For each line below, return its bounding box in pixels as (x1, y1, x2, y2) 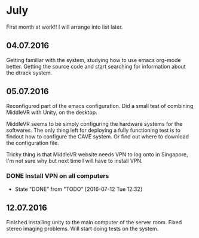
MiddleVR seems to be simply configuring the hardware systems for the (6, 120, 183, 127)
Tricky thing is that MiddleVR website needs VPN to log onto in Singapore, (6, 150, 188, 158)
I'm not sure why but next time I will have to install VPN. (6, 157, 143, 164)
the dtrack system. (6, 69, 53, 76)
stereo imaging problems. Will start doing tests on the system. (6, 225, 159, 232)
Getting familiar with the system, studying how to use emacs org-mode (6, 56, 181, 63)
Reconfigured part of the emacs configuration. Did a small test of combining (6, 102, 194, 109)
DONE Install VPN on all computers (6, 172, 109, 180)
